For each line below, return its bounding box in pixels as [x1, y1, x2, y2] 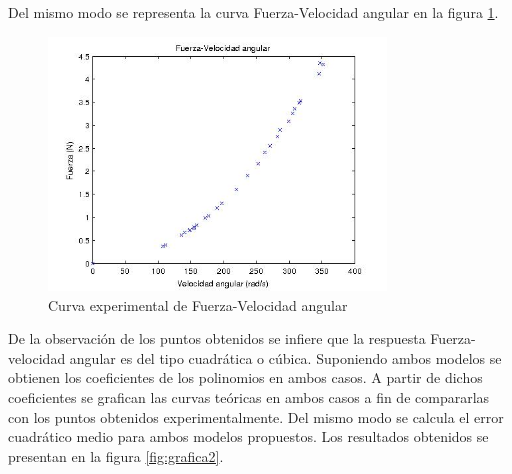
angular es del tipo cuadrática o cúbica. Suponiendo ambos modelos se [69, 347, 502, 368]
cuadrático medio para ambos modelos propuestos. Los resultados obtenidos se [8, 426, 489, 447]
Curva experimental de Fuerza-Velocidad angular [48, 294, 348, 315]
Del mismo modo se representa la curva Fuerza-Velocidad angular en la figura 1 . [8, 2, 499, 22]
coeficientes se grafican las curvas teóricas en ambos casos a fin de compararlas [8, 386, 490, 407]
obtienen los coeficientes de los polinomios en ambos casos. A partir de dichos [8, 367, 483, 388]
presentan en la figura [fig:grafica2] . [8, 445, 224, 466]
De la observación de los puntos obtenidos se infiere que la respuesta [8, 328, 426, 349]
